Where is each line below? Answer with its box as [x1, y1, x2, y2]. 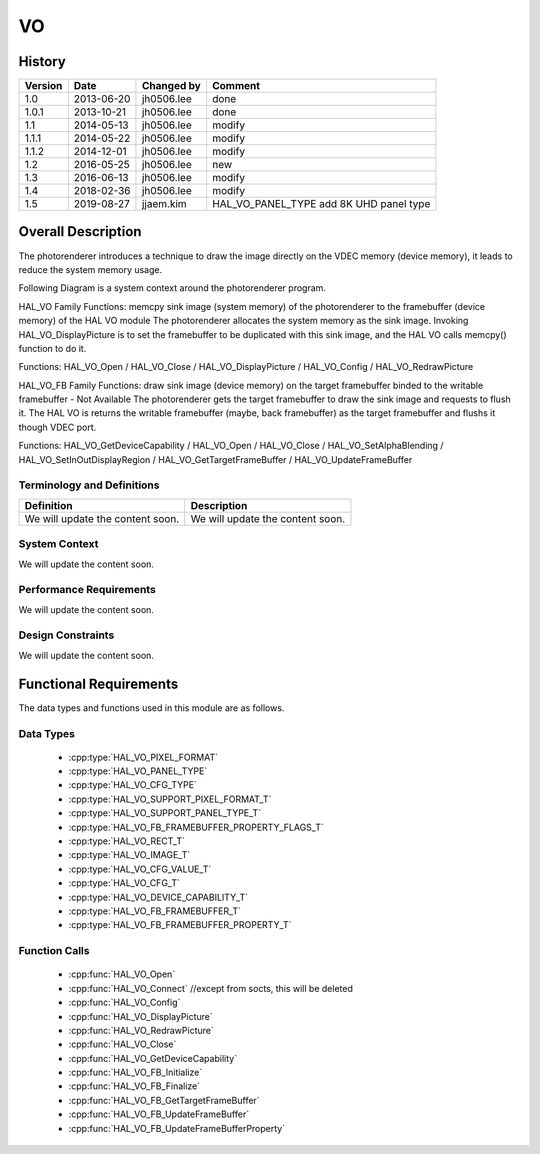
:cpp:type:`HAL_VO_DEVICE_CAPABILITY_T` [68, 891, 249, 903]
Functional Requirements [18, 675, 179, 692]
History [18, 53, 67, 70]
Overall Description [18, 223, 142, 240]
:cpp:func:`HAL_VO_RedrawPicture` [68, 1024, 214, 1036]
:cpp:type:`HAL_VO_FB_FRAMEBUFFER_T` [68, 905, 242, 917]
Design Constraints [18, 628, 115, 642]
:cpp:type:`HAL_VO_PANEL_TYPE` [68, 765, 208, 777]
